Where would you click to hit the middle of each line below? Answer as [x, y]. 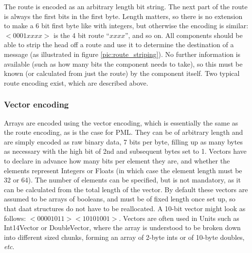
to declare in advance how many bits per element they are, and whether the [117, 160]
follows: [15, 218]
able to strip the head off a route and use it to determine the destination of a [119, 45]
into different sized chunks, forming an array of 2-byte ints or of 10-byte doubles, [124, 237]
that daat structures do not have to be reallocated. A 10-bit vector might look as [125, 208]
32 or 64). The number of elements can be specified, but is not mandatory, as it [122, 180]
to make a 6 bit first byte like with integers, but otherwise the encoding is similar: [126, 26]
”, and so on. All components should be [184, 35]
